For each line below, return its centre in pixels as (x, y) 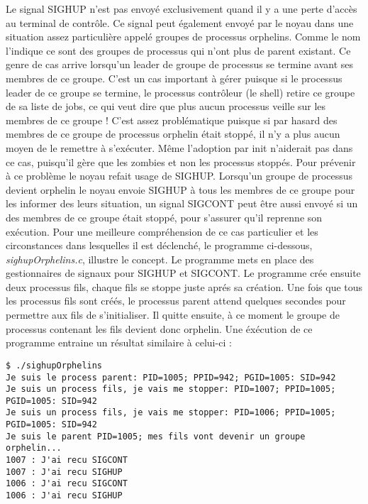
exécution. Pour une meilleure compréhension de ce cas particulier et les (162, 231)
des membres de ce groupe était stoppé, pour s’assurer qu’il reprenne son (164, 217)
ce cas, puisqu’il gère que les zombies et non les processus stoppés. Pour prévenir (181, 161)
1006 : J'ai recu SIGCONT (67, 484)
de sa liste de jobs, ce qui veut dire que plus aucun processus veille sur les (166, 106)
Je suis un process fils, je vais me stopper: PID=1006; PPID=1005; (171, 413)
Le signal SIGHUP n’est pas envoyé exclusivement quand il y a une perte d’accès (182, 9)
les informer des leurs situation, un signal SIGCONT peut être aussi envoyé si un (182, 203)
